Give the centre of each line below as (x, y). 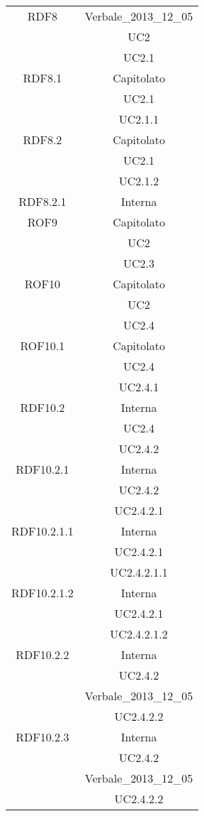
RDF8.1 (42, 78)
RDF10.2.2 (42, 654)
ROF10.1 (42, 346)
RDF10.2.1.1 (42, 531)
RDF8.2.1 (42, 201)
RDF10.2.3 (42, 737)
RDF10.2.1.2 (42, 593)
